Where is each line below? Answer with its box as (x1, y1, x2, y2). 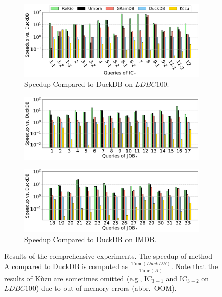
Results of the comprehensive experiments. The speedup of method (4, 251, 213, 261)
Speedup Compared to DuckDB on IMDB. (24, 233, 157, 244)
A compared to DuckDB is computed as (4, 261, 129, 272)
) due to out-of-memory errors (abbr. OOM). (36, 283, 177, 293)
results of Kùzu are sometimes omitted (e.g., (4, 273, 142, 283)
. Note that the (171, 261, 218, 272)
